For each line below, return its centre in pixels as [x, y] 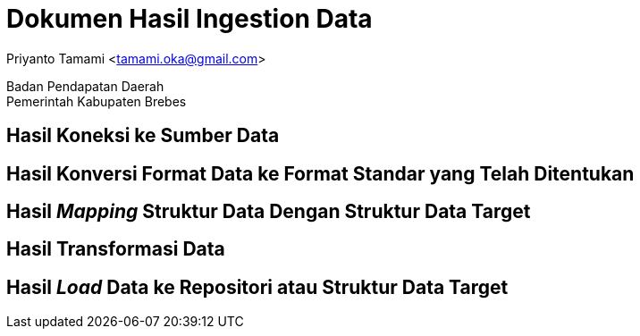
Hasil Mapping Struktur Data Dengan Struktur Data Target [269, 212]
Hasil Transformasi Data [116, 249]
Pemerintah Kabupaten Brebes [97, 101]
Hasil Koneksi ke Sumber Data [143, 136]
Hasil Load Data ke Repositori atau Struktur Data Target [257, 287]
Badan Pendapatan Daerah [85, 86]
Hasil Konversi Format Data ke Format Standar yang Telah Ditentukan [320, 173]
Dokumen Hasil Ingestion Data [189, 19]
